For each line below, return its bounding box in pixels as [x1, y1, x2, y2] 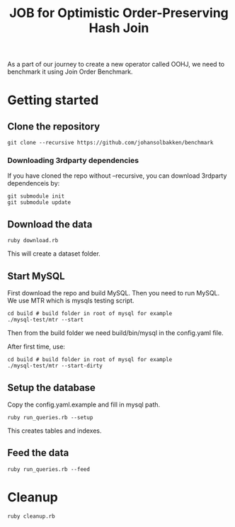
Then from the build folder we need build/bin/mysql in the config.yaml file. [7, 329, 224, 337]
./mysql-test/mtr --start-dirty [7, 363, 103, 370]
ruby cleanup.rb [7, 512, 55, 520]
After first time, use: [7, 342, 66, 351]
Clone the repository [7, 120, 101, 132]
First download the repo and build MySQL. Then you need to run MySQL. [7, 289, 220, 297]
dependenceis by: [7, 179, 60, 188]
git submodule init [7, 193, 65, 200]
